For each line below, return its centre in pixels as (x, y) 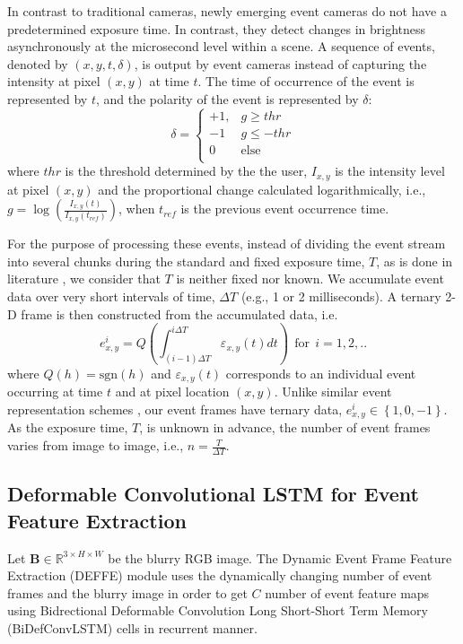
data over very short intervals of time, (111, 296)
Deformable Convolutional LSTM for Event (213, 494)
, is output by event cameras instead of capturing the (280, 63)
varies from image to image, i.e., (96, 445)
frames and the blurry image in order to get (127, 592)
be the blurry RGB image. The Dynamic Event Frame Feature (280, 557)
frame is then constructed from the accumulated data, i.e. (179, 313)
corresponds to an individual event (321, 373)
